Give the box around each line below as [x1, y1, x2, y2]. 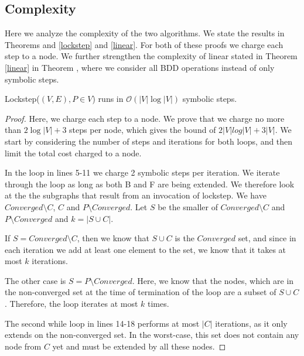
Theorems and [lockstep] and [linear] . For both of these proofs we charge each [5, 38, 283, 50]
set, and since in [238, 232, 296, 244]
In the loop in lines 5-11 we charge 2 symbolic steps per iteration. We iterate [5, 166, 280, 179]
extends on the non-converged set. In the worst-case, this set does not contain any [5, 328, 299, 341]
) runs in [92, 93, 124, 105]
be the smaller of [158, 200, 218, 213]
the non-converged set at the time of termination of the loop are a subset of [5, 286, 276, 298]
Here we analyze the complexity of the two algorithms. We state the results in [5, 27, 285, 39]
